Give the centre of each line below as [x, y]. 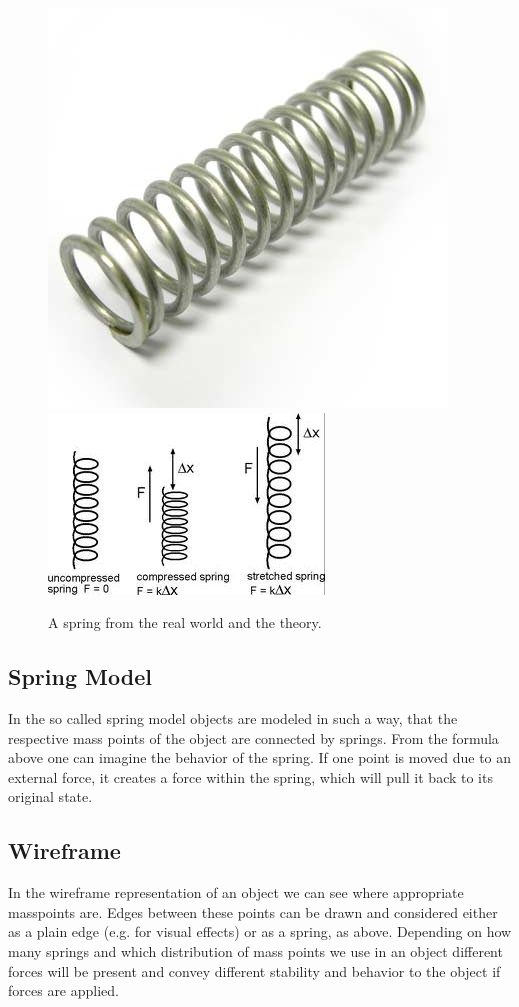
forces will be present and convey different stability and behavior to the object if [254, 970]
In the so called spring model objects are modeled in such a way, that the [233, 717]
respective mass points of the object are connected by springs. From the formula [253, 737]
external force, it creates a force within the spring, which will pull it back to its [250, 776]
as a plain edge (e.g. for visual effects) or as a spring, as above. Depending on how [260, 931]
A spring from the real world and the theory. [185, 622]
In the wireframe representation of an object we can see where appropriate [236, 892]
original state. [50, 796]
